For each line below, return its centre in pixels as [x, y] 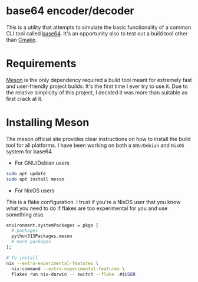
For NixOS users [34, 191]
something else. [26, 214]
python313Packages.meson [42, 236]
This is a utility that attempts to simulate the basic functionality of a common [99, 27]
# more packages [31, 242]
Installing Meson [48, 123]
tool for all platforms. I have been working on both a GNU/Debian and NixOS [95, 145]
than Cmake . [22, 40]
